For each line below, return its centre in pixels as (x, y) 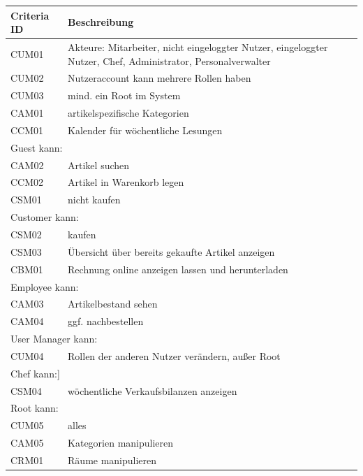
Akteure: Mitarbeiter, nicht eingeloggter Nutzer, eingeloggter (198, 46)
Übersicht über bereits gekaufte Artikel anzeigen (171, 251)
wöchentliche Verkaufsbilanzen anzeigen (153, 390)
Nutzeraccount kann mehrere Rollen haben (160, 78)
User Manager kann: (54, 339)
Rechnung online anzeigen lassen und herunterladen (178, 269)
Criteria (30, 15)
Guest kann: (37, 147)
